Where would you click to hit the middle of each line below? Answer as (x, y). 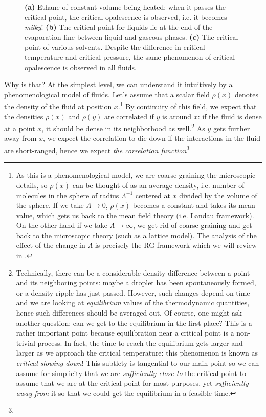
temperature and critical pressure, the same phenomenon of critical (130, 57)
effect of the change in (51, 245)
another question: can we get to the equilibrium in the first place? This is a (134, 322)
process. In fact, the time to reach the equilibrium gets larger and (140, 342)
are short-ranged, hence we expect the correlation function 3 (97, 149)
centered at (153, 195)
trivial (26, 342)
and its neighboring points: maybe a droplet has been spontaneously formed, (136, 283)
